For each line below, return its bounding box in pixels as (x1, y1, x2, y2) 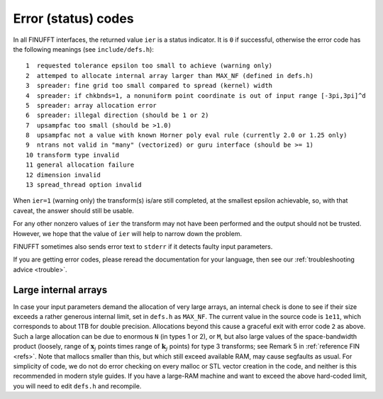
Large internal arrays (13, 283, 108, 296)
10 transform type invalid (26, 151, 120, 159)
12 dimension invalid (26, 171, 101, 179)
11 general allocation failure (26, 161, 135, 169)
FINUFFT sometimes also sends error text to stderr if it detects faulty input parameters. (13, 242, 273, 251)
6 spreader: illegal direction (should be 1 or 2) (26, 111, 209, 120)
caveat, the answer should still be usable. (13, 206, 134, 215)
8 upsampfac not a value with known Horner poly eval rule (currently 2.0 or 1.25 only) (26, 131, 348, 140)
